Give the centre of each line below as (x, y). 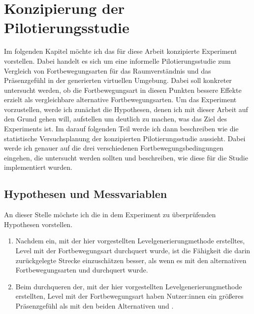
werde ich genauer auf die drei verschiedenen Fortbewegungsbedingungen (114, 148)
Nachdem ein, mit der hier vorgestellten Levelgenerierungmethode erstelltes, (130, 241)
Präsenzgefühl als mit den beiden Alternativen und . (95, 305)
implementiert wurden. (38, 167)
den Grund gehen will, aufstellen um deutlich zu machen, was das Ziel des (116, 119)
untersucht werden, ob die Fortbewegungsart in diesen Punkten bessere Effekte (123, 90)
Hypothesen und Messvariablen (86, 194)
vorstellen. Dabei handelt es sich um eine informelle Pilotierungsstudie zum (117, 60)
